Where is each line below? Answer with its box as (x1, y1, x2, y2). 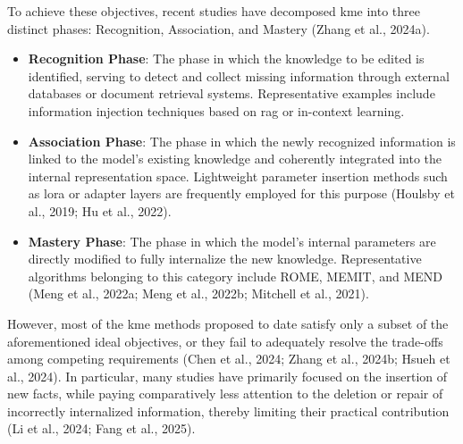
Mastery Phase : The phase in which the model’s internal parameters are (28, 231, 436, 250)
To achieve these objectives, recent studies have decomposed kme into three (7, 2, 421, 20)
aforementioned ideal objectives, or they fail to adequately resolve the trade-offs (7, 331, 443, 350)
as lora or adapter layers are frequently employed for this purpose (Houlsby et (28, 184, 455, 203)
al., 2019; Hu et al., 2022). (28, 201, 172, 220)
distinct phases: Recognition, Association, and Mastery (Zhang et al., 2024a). (7, 19, 430, 38)
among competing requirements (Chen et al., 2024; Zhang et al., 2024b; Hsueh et (7, 349, 450, 368)
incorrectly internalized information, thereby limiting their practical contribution (7, 401, 450, 420)
